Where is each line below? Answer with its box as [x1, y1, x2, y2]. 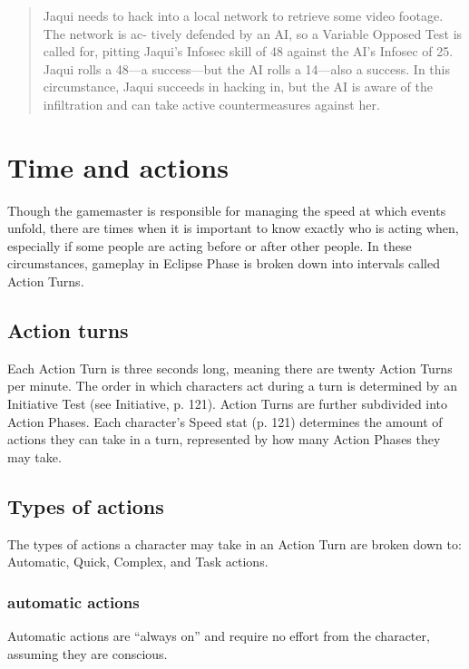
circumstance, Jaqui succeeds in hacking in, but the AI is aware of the [43, 77, 433, 96]
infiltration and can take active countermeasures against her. [43, 94, 380, 113]
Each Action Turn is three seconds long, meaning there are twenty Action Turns [7, 358, 453, 377]
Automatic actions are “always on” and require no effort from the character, [7, 626, 430, 645]
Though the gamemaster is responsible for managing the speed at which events [7, 200, 446, 219]
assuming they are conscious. [7, 644, 168, 663]
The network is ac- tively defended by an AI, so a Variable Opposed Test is [43, 24, 463, 43]
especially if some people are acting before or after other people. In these [7, 236, 412, 255]
